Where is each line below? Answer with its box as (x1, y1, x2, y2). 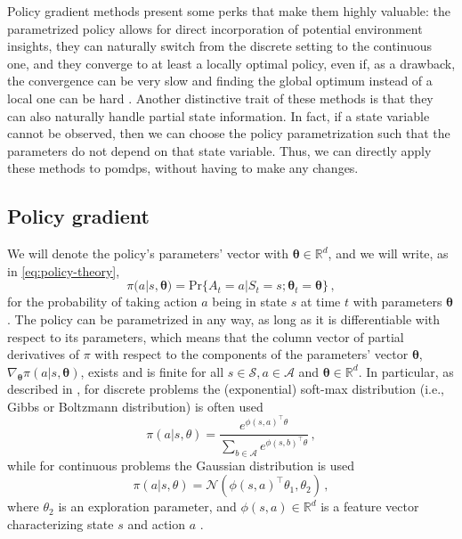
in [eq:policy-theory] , (7, 261, 120, 280)
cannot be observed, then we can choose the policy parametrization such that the (7, 124, 450, 143)
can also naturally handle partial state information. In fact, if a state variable (7, 106, 430, 125)
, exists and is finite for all (80, 362, 224, 380)
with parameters (353, 292, 442, 311)
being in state (212, 292, 288, 311)
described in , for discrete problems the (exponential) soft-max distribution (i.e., (7, 380, 445, 398)
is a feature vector (320, 497, 419, 516)
